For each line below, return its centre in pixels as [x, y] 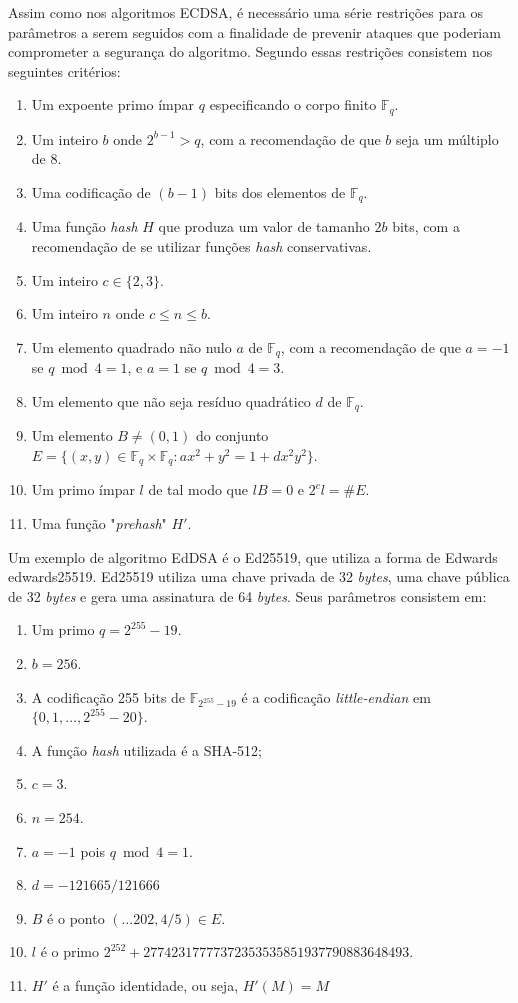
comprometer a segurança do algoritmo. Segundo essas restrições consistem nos [250, 51]
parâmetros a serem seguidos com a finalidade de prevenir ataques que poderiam [254, 31]
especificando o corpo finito [293, 104]
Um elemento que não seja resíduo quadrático [171, 400]
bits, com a [426, 226]
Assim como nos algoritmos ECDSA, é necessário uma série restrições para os [245, 12]
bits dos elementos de [280, 192]
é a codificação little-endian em [336, 696]
